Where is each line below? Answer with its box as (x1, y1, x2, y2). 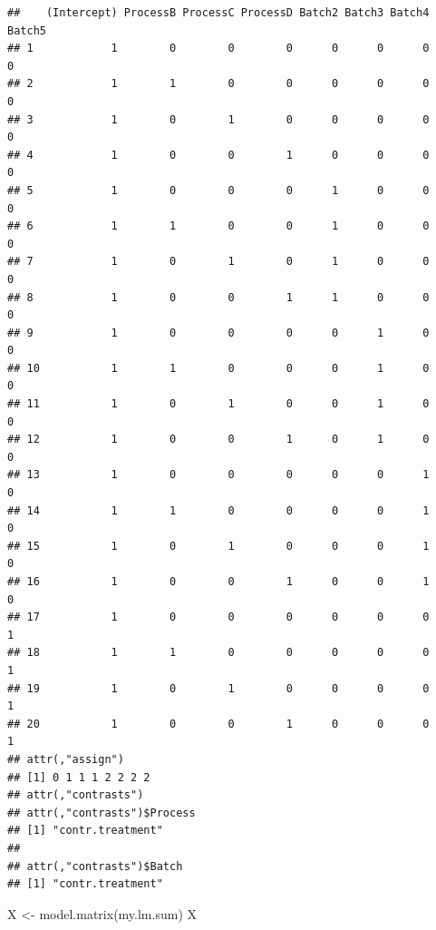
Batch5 (7, 24, 46, 37)
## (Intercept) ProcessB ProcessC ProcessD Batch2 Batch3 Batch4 (7, 6, 430, 19)
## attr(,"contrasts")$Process (7, 806, 196, 819)
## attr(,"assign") (7, 752, 124, 766)
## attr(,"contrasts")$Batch (7, 859, 183, 873)
